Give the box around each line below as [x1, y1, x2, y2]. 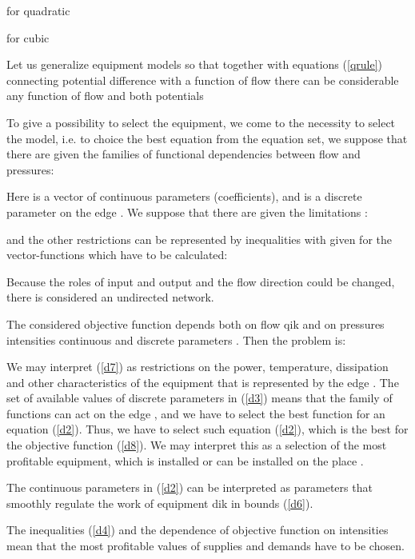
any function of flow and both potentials [6, 87, 204, 104]
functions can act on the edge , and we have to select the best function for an [6, 405, 385, 421]
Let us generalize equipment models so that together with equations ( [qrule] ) [6, 56, 383, 73]
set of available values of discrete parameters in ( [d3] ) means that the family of [6, 389, 393, 406]
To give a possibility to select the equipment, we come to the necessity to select [6, 114, 396, 130]
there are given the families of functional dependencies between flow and [6, 146, 361, 162]
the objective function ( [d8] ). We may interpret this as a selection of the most [6, 437, 387, 453]
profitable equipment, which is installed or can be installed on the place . [6, 452, 364, 469]
